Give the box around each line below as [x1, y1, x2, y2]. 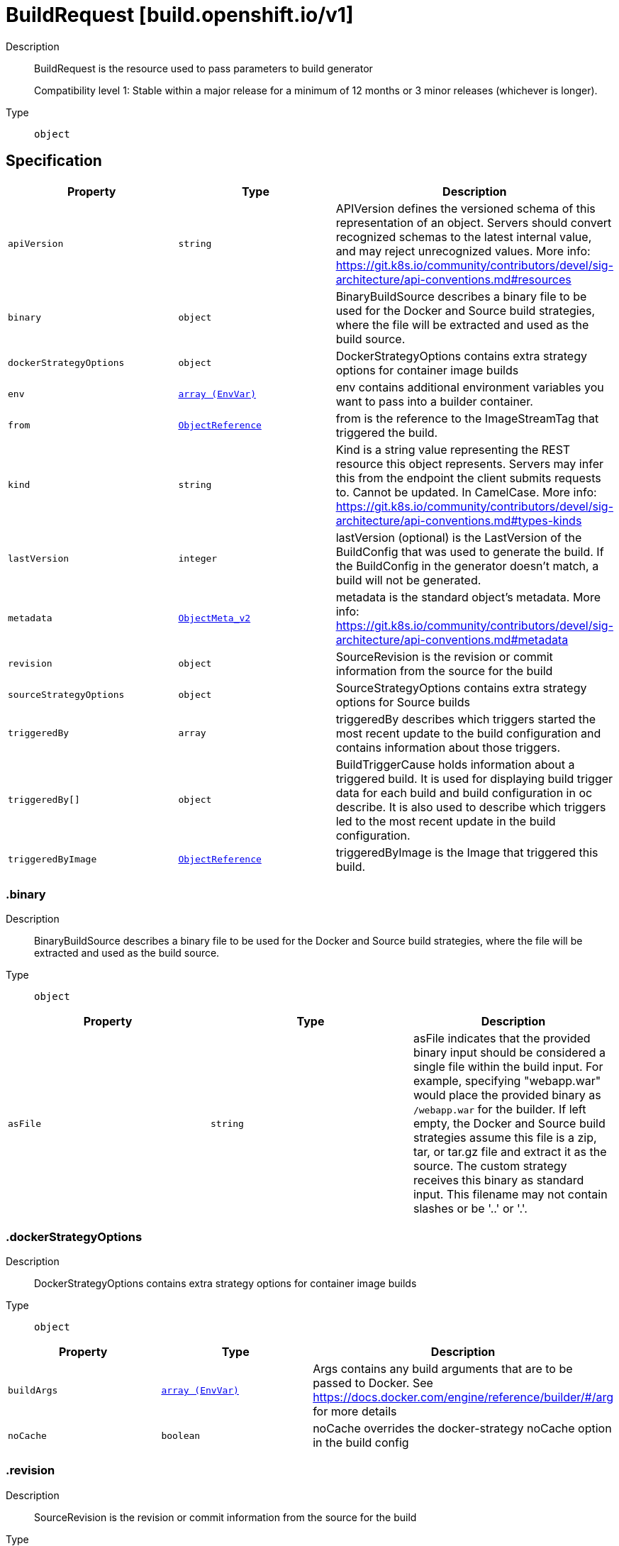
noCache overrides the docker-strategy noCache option [313, 1421, 612, 1436]
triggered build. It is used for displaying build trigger [335, 771, 613, 786]
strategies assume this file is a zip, [413, 1130, 597, 1145]
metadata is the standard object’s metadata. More [335, 589, 601, 604]
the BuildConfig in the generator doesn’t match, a [335, 558, 599, 573]
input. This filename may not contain [413, 1187, 608, 1202]
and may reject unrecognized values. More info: [335, 243, 591, 258]
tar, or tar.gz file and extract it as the [413, 1145, 607, 1159]
